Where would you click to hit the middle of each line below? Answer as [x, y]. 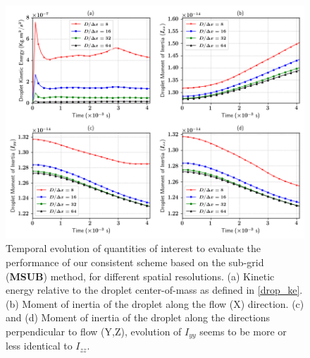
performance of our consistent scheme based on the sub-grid [135, 262]
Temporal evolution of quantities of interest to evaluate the [133, 248]
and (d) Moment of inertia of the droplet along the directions [138, 317]
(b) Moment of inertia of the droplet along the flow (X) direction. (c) [155, 303]
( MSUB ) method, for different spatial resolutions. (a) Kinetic [140, 276]
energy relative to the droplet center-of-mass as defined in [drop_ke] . [154, 290]
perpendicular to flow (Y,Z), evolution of [94, 331]
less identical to [39, 346]
